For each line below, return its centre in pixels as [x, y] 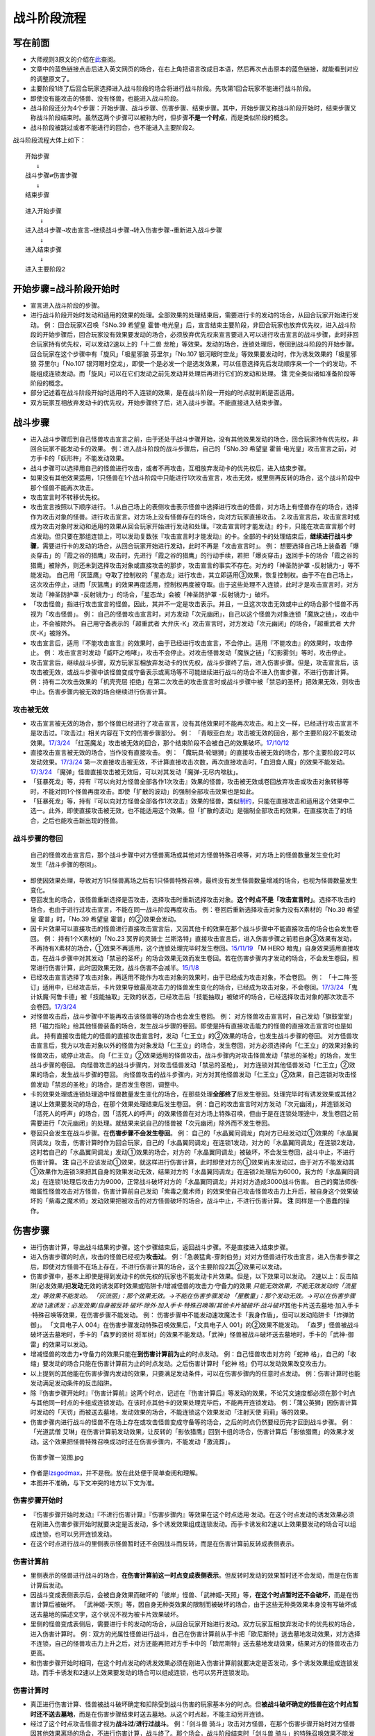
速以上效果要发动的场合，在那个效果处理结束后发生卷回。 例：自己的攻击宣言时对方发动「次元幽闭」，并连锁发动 [191, 1103]
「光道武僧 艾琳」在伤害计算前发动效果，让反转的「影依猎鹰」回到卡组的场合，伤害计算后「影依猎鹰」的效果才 [189, 1432]
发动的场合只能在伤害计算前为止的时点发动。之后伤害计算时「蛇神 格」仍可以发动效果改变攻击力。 [189, 1364]
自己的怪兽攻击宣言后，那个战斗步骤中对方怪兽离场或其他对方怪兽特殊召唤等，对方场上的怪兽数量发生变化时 [185, 855]
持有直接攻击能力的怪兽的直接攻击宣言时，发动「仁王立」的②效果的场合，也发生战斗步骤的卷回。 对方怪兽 [198, 1035]
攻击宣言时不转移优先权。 [67, 497]
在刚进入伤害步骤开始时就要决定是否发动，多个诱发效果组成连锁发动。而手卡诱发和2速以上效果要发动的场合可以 [190, 1524]
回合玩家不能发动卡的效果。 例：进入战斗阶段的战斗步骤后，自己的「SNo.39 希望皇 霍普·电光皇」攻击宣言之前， [190, 449]
